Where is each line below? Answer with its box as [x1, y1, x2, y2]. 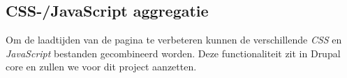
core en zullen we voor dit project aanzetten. [6, 59, 197, 74]
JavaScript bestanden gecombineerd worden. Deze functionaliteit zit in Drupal [6, 46, 341, 60]
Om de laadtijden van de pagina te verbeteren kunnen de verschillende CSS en [6, 32, 342, 47]
